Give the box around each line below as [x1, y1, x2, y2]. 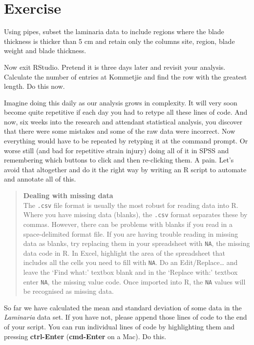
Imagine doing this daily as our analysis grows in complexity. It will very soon [4, 97, 237, 107]
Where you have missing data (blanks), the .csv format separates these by [23, 209, 248, 220]
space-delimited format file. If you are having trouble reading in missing [23, 228, 238, 239]
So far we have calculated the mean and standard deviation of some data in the [4, 302, 242, 312]
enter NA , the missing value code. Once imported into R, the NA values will [23, 276, 246, 286]
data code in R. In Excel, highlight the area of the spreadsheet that [23, 247, 226, 258]
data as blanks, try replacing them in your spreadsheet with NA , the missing [23, 238, 250, 248]
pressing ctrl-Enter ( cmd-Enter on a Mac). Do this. [4, 331, 167, 341]
